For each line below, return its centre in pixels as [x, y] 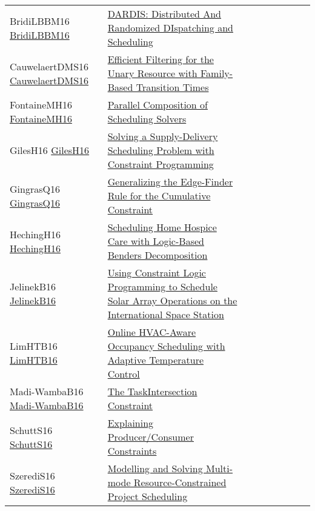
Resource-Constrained [180, 482]
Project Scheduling [148, 496]
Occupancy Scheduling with [166, 346]
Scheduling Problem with [161, 150]
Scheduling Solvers [147, 119]
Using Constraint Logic [157, 272]
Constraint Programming [161, 164]
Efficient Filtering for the [161, 59]
